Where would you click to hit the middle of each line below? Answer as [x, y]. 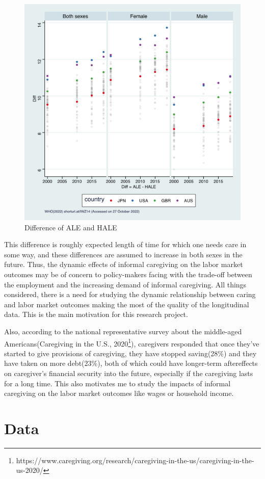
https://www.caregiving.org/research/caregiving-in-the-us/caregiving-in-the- [135, 460]
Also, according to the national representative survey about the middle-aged [123, 331]
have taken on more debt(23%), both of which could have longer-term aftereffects [131, 363]
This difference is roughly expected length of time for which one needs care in [125, 244]
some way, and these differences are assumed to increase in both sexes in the [123, 254]
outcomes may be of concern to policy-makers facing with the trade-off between [128, 274]
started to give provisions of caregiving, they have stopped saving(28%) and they [130, 353]
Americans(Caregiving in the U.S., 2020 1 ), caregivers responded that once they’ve [132, 342]
